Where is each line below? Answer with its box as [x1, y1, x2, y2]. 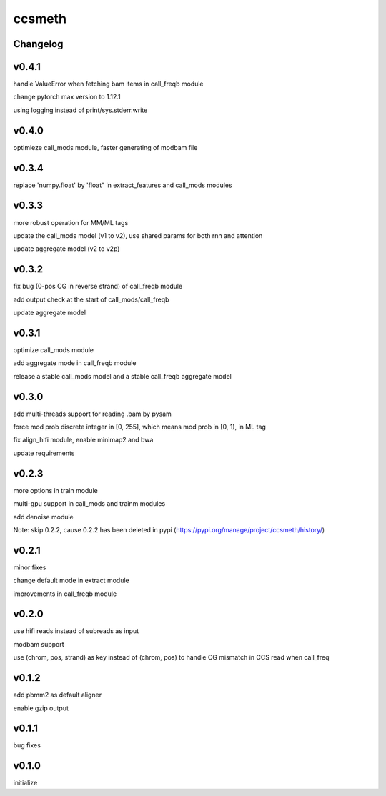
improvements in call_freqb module [13, 589, 117, 598]
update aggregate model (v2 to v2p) [13, 244, 120, 253]
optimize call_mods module [13, 345, 94, 354]
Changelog [13, 38, 64, 50]
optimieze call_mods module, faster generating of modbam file [13, 143, 198, 151]
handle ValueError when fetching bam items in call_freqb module [13, 79, 204, 89]
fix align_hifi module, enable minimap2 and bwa [13, 436, 154, 444]
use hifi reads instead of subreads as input [13, 627, 139, 635]
